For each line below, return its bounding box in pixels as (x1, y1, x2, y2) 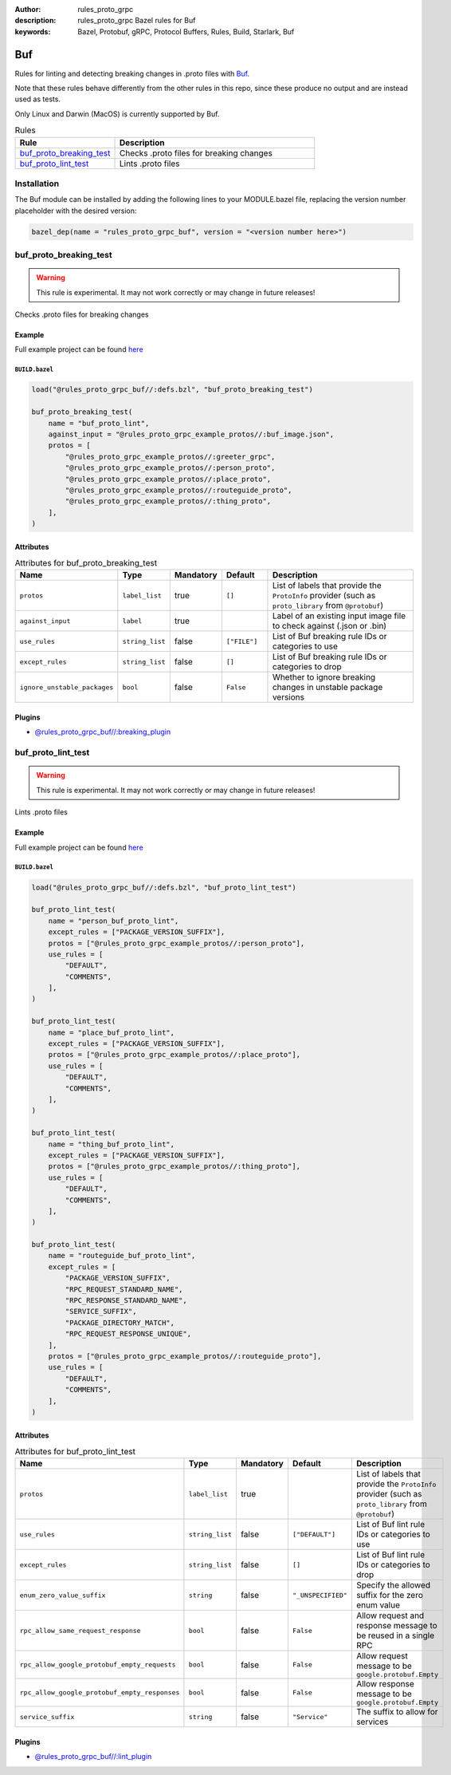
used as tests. (14, 94, 61, 104)
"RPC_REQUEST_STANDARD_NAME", (65, 1284, 183, 1294)
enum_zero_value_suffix (19, 1591, 106, 1599)
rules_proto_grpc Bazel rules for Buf (77, 16, 196, 26)
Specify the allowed (355, 1580, 430, 1591)
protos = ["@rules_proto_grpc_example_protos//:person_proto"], (48, 938, 305, 948)
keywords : (14, 26, 51, 36)
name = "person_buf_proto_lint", (48, 916, 179, 925)
